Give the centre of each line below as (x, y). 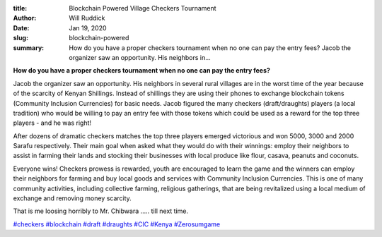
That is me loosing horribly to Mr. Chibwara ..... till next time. (101, 211)
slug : (21, 38)
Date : (21, 28)
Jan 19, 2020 (88, 28)
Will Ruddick (87, 18)
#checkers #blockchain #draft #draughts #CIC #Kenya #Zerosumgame (117, 224)
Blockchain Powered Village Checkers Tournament (143, 8)
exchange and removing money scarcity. (73, 198)
